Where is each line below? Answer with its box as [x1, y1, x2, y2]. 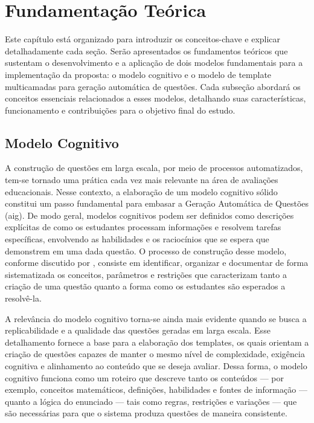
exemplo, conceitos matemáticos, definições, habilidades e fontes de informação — [5, 383, 307, 396]
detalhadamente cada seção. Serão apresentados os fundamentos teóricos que [5, 44, 288, 57]
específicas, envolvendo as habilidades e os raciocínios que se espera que [5, 233, 269, 245]
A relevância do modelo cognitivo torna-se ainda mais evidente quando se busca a [5, 312, 307, 325]
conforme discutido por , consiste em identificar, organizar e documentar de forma [5, 256, 309, 269]
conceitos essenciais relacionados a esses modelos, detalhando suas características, [5, 92, 306, 105]
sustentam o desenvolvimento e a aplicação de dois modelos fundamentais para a [5, 56, 303, 69]
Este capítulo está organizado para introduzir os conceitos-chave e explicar [5, 33, 281, 45]
